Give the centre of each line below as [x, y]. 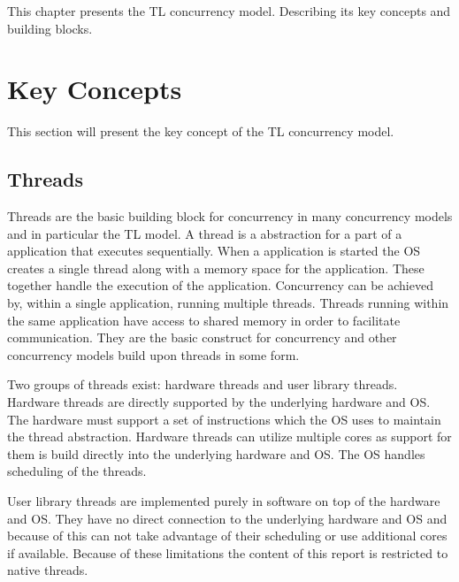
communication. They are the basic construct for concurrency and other [202, 337]
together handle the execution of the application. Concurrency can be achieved [220, 285]
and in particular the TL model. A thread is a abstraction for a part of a [205, 233]
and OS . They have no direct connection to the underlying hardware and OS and [227, 518]
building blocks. [50, 28]
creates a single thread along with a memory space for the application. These [216, 268]
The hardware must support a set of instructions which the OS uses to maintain [224, 419]
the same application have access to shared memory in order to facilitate [204, 320]
